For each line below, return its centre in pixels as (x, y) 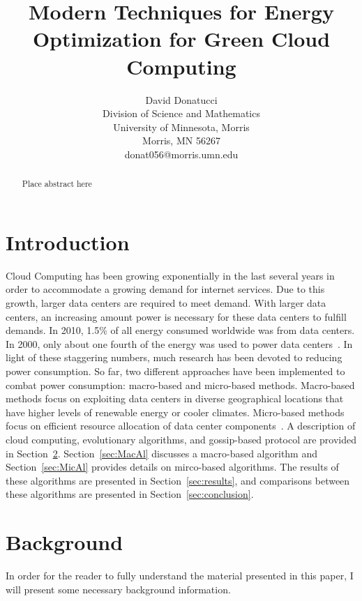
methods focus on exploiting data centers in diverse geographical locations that (175, 398)
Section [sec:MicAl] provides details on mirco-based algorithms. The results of (172, 467)
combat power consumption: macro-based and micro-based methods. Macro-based (180, 385)
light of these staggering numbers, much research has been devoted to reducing (174, 357)
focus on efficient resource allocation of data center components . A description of (181, 426)
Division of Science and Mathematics (181, 113)
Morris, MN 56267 (181, 140)
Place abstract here (57, 184)
